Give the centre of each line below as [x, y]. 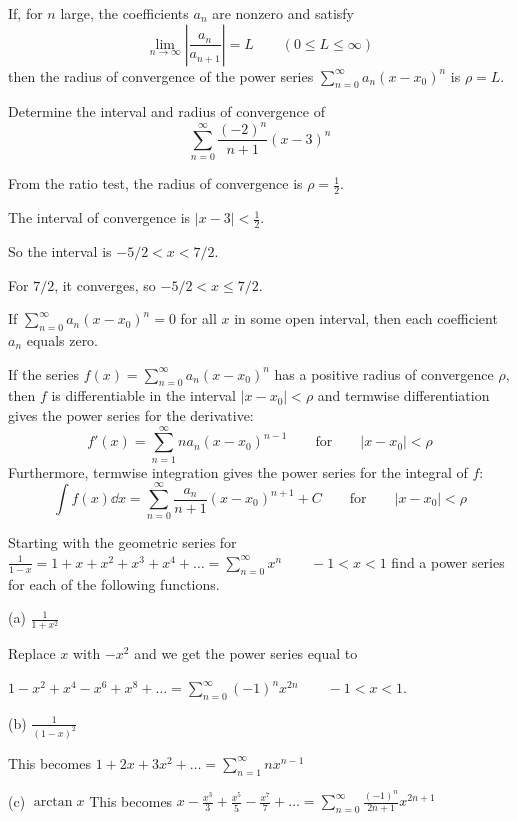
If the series [43, 373]
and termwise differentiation [403, 395]
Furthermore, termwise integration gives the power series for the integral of [238, 471]
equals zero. [62, 339]
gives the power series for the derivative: [131, 414]
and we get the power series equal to [246, 653]
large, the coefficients [124, 13]
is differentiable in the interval [143, 395]
